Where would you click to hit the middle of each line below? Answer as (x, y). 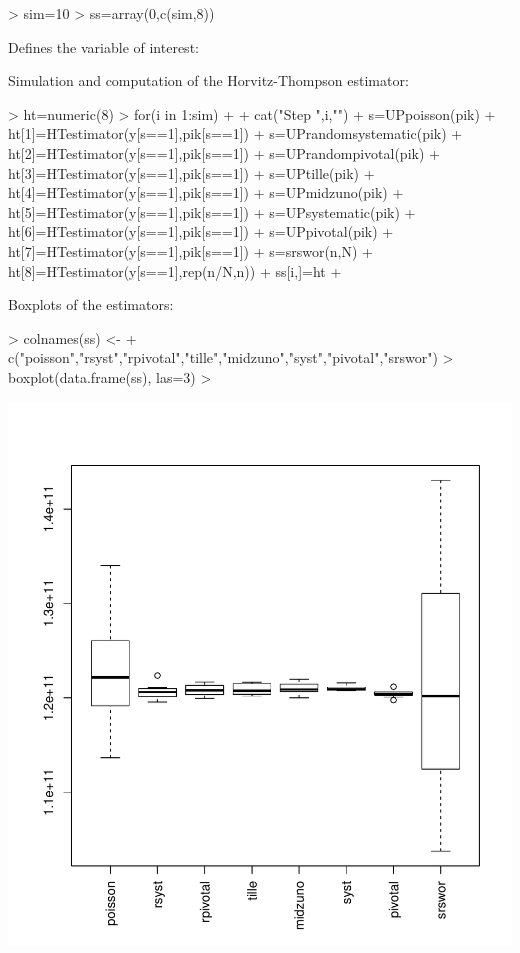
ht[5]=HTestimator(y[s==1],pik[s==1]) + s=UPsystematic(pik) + (212, 211)
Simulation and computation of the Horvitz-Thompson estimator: (208, 80)
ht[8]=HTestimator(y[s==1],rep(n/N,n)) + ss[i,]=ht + (175, 270)
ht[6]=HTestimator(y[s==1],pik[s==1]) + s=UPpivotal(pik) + (201, 231)
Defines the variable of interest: (103, 46)
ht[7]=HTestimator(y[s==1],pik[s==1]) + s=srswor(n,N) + (191, 250)
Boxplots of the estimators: (91, 304)
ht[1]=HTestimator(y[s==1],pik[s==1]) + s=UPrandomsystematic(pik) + (235, 133)
